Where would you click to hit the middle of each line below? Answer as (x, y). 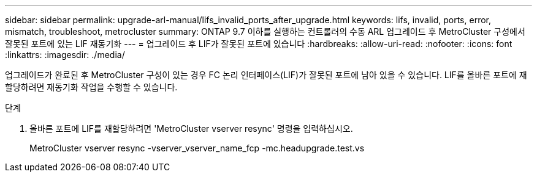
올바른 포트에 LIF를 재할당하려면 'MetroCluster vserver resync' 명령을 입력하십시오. (191, 128)
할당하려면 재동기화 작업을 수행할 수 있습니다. (91, 87)
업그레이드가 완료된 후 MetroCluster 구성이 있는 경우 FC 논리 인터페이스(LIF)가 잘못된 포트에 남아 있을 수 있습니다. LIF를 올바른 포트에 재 (266, 75)
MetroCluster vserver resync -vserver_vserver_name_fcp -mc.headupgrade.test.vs (197, 148)
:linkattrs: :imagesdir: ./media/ (65, 55)
